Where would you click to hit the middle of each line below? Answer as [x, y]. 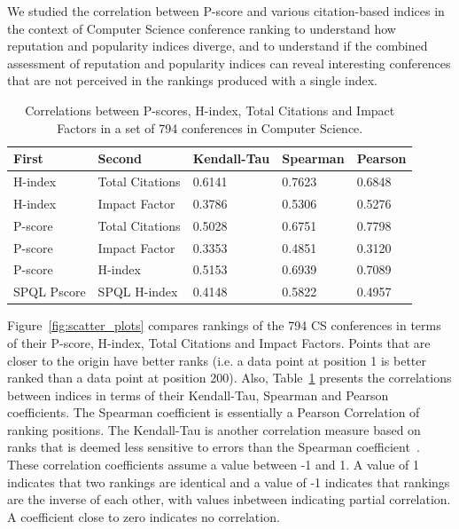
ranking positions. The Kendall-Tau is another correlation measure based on [214, 429]
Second [120, 158]
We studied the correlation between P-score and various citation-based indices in [226, 11]
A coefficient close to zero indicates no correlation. [144, 516]
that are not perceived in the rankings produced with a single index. [193, 80]
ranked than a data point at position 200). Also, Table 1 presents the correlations [229, 378]
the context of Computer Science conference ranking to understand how [202, 28]
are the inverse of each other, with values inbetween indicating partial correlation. [229, 499]
